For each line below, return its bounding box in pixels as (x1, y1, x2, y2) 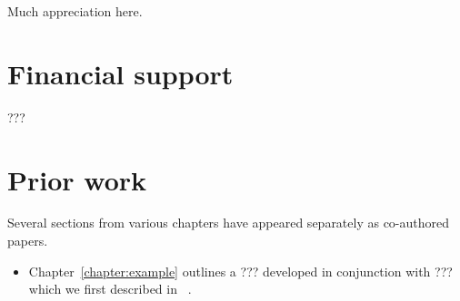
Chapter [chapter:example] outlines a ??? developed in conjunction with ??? (28, 261, 453, 280)
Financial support (7, 54, 234, 92)
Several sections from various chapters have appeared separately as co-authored (7, 213, 450, 232)
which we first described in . (28, 279, 192, 298)
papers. (7, 231, 48, 250)
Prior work (7, 160, 147, 198)
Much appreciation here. (7, 2, 143, 20)
